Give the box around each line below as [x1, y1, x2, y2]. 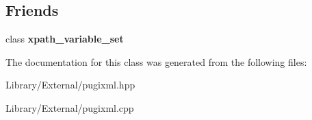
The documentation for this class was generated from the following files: [5, 54, 307, 69]
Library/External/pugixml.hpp [5, 77, 135, 92]
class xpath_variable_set [5, 32, 124, 46]
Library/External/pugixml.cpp [5, 100, 134, 115]
